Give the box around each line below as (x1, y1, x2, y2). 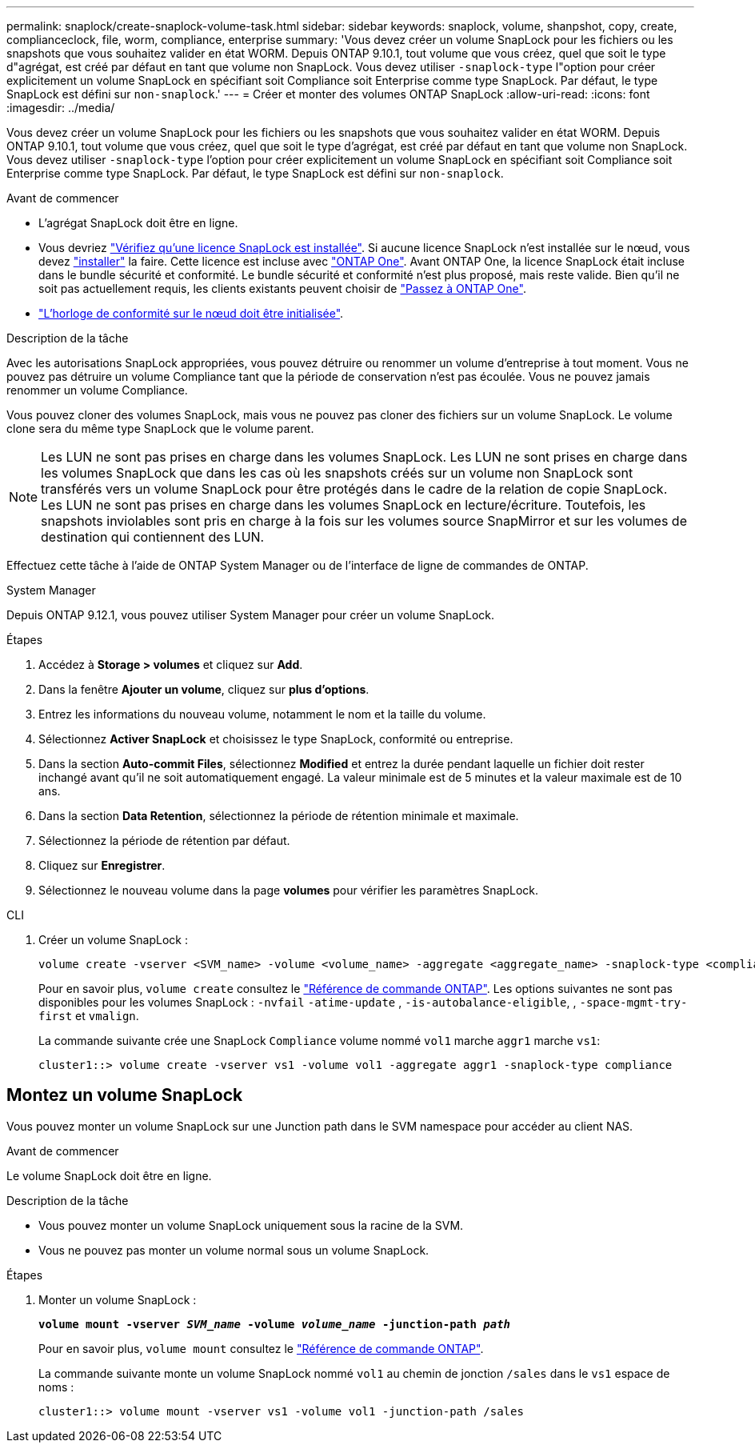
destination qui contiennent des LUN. (41, 529, 265, 545)
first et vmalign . (38, 1009, 139, 1023)
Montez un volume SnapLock (6, 1085, 243, 1106)
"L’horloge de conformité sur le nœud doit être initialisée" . (38, 306, 344, 320)
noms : (38, 1379, 74, 1394)
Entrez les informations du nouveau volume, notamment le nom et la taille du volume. (38, 707, 486, 721)
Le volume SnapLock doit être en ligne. (6, 1168, 212, 1183)
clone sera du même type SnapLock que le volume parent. (6, 422, 314, 435)
